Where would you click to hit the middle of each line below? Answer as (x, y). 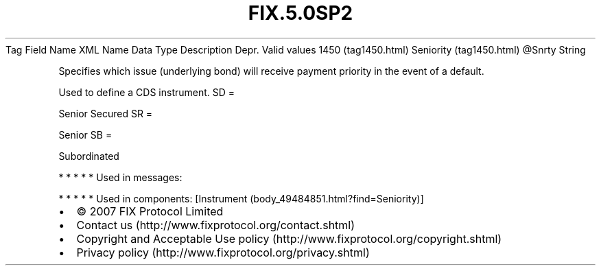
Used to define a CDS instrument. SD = (147, 92)
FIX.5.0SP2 (300, 13)
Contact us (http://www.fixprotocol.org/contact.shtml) (216, 225)
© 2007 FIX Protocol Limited (150, 211)
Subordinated (89, 156)
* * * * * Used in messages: (120, 177)
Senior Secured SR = (106, 113)
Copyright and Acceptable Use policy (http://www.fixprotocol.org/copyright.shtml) (289, 238)
